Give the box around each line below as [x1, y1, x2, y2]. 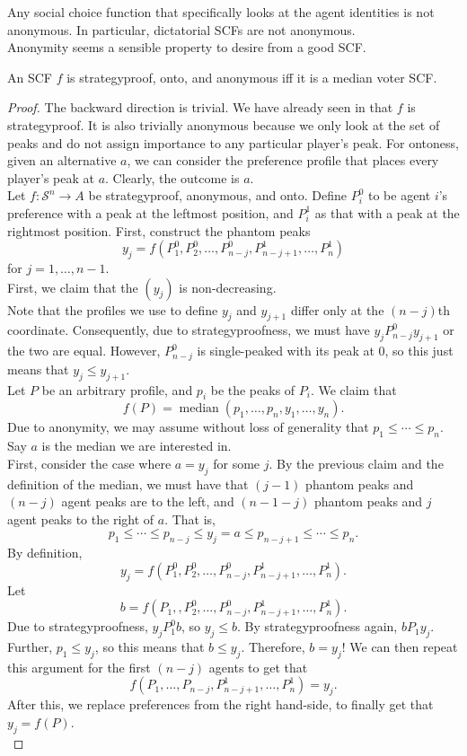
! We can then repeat [341, 637, 458, 655]
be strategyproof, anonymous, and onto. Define [88, 186, 347, 205]
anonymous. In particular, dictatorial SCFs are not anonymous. [7, 20, 356, 39]
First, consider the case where [7, 453, 172, 472]
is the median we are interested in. [41, 436, 232, 455]
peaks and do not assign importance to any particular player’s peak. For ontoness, [7, 133, 459, 152]
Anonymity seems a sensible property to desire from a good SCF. [7, 38, 366, 57]
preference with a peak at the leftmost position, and [7, 203, 294, 222]
